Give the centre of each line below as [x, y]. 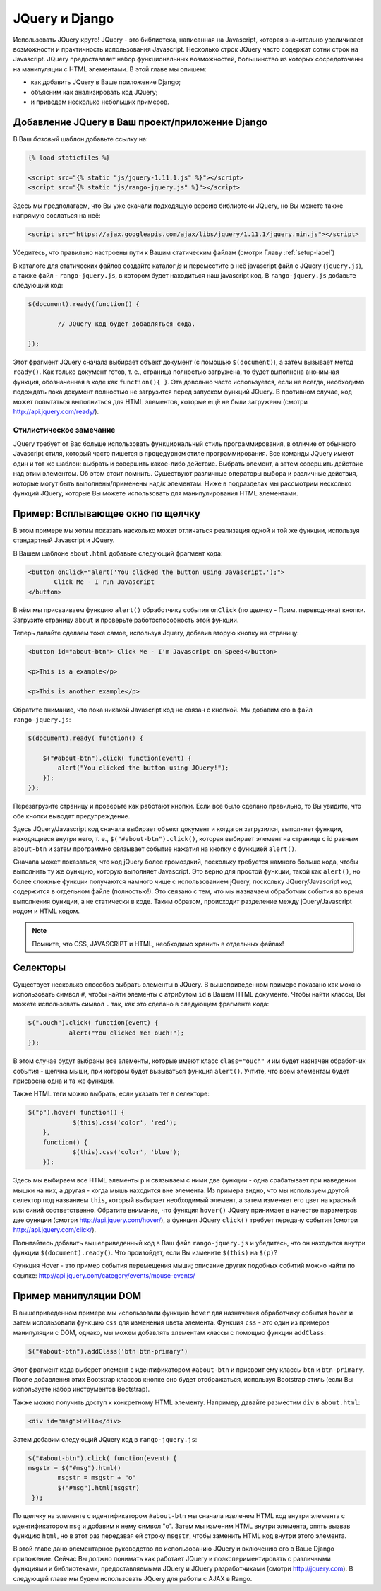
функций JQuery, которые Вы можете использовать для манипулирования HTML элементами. [156, 493]
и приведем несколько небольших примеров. [100, 102]
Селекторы [40, 967]
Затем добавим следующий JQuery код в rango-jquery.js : [105, 1439]
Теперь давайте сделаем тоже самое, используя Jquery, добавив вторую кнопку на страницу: [156, 633]
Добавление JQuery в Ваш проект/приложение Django [140, 122]
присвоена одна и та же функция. [64, 1081]
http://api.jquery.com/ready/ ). [56, 411]
